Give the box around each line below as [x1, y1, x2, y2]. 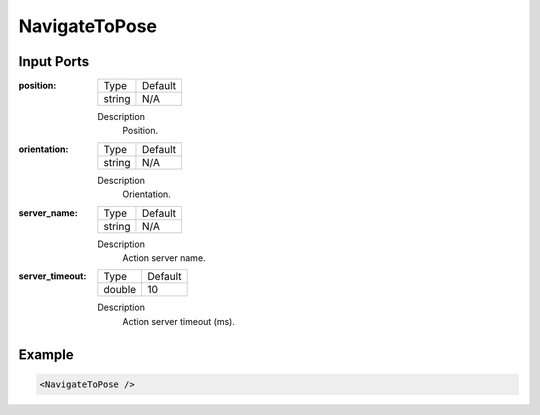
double [103, 283, 137, 297]
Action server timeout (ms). [122, 315, 235, 327]
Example [18, 346, 74, 363]
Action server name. [122, 252, 206, 264]
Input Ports [18, 53, 90, 70]
